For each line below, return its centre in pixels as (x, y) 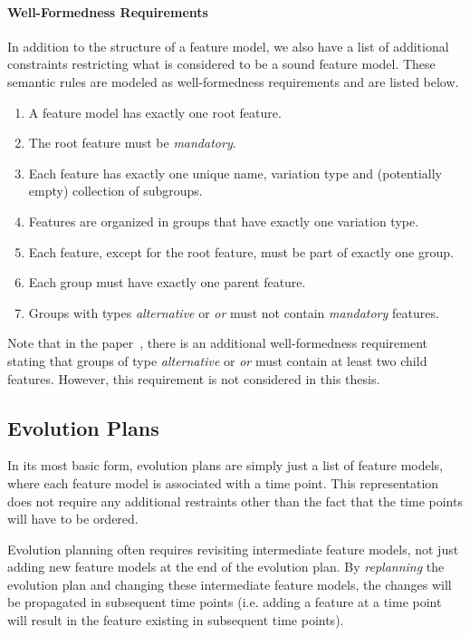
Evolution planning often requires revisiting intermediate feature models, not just (233, 549)
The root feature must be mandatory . (132, 143)
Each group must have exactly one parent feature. (167, 282)
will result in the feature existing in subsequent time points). (176, 620)
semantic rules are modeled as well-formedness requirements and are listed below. (233, 81)
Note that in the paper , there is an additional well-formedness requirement (217, 343)
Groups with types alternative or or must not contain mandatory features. (234, 312)
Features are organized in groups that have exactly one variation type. (224, 221)
